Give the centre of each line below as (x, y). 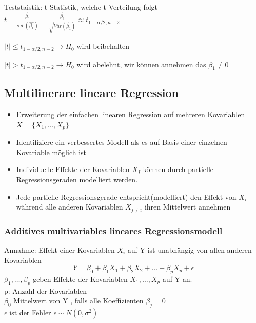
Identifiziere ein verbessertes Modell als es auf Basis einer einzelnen (122, 142)
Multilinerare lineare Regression (92, 93)
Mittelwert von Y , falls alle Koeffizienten (78, 301)
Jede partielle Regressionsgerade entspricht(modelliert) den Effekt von (126, 196)
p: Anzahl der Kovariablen (46, 290)
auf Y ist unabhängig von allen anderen (190, 249)
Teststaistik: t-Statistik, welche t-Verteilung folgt (81, 7)
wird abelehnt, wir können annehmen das (141, 64)
